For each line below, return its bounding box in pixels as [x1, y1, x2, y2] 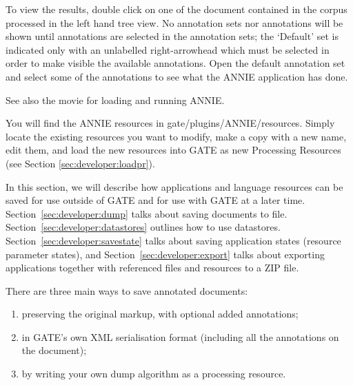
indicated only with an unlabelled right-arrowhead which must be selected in [6, 42, 330, 56]
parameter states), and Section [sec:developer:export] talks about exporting [6, 247, 325, 261]
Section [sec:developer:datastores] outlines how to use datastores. [6, 220, 281, 234]
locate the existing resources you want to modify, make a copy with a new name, [6, 129, 347, 143]
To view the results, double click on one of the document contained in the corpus [6, 2, 347, 16]
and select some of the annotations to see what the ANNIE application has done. [6, 69, 348, 83]
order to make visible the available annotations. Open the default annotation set [6, 56, 345, 70]
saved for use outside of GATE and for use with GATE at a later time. [6, 193, 305, 207]
